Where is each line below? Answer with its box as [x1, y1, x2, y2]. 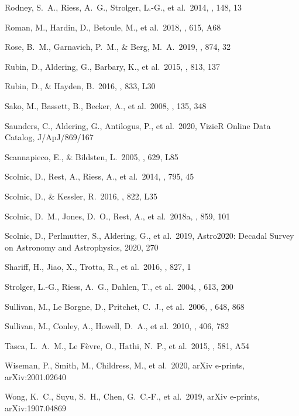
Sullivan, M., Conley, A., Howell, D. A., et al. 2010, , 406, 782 [5, 320, 229, 332]
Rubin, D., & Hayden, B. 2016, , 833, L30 [5, 80, 156, 92]
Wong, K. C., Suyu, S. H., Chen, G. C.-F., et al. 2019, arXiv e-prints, [5, 390, 260, 403]
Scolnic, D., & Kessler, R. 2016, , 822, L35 [5, 190, 157, 202]
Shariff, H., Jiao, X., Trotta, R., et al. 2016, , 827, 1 [5, 261, 191, 273]
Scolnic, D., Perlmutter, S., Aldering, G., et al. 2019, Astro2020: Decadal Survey [5, 229, 294, 242]
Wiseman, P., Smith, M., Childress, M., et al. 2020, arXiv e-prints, [5, 359, 245, 371]
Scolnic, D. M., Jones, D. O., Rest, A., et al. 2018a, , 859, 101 [5, 209, 231, 222]
